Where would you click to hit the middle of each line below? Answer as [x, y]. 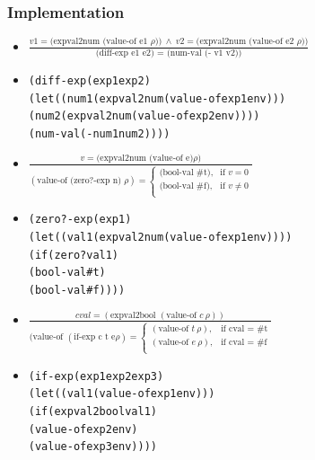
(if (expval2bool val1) [92, 412]
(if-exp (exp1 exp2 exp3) [96, 376]
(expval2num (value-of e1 [99, 42]
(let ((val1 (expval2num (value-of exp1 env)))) [160, 238]
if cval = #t [245, 328]
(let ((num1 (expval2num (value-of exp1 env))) [157, 98]
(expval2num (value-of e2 [245, 42]
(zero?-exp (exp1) [80, 220]
